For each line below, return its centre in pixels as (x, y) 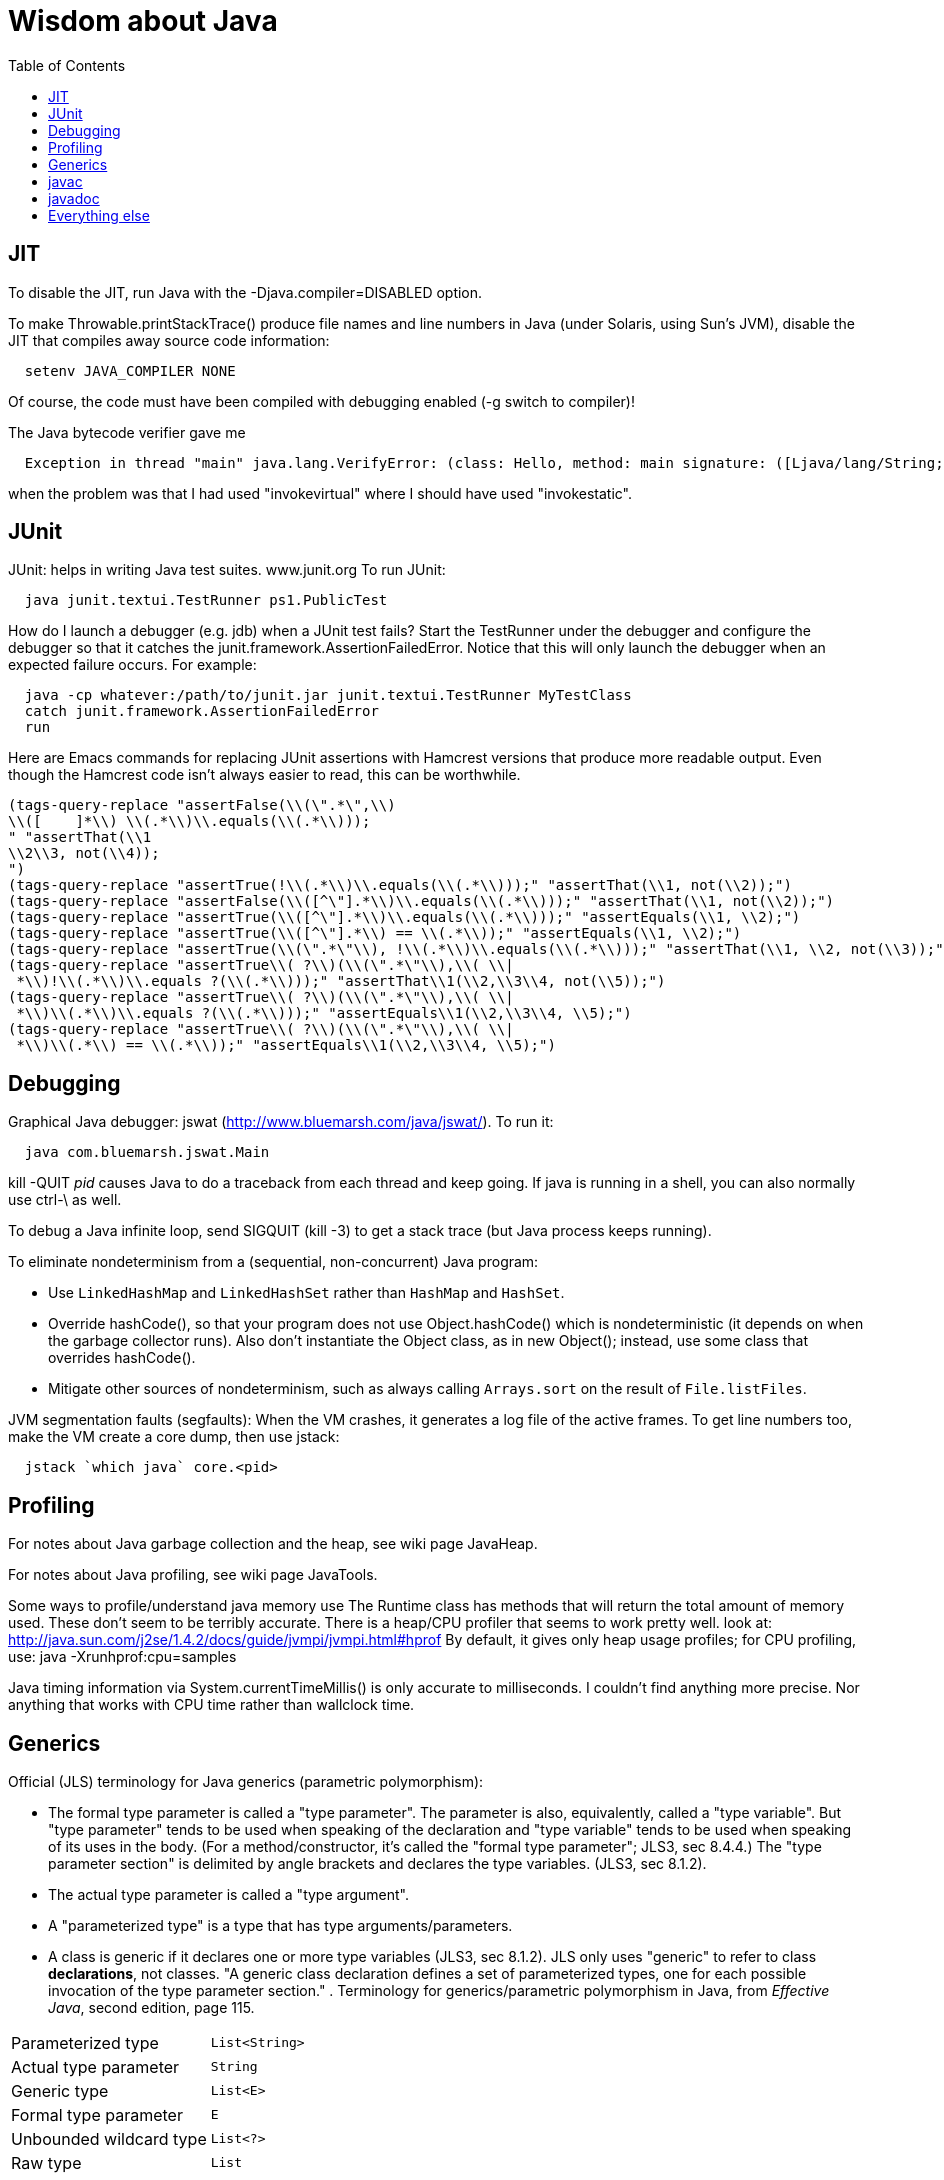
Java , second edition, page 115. (151, 2007)
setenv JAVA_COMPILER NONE (130, 370)
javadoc (74, 198)
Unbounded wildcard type (109, 2138)
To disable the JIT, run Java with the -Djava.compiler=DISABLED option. (245, 292)
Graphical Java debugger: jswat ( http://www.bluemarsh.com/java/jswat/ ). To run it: (281, 1122)
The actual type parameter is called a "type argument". (228, 1894)
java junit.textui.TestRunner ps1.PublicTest (206, 600)
